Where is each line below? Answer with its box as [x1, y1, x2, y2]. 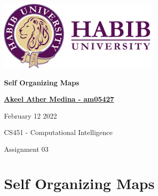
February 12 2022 [4, 110, 57, 121]
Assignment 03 [4, 143, 49, 154]
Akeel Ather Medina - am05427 [4, 94, 114, 104]
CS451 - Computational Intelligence [4, 127, 113, 137]
